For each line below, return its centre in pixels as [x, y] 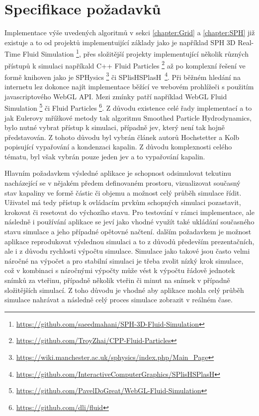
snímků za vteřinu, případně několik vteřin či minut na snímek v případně [117, 280]
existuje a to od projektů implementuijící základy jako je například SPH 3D [120, 42]
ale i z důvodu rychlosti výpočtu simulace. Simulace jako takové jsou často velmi [127, 251]
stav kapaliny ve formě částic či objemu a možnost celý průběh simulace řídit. [123, 192]
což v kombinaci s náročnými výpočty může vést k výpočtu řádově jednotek [120, 270]
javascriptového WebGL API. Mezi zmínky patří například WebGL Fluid [116, 96]
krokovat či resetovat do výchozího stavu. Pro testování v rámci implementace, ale [129, 212]
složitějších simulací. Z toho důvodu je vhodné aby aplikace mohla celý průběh [124, 290]
